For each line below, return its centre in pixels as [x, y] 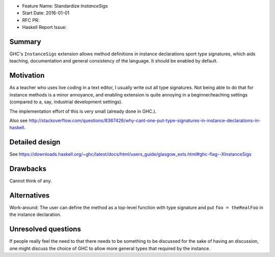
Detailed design [35, 142]
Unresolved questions [45, 229]
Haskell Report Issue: [44, 27]
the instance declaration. [35, 215]
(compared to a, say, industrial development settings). [66, 102]
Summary [25, 41]
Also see [19, 120]
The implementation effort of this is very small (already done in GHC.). [83, 111]
